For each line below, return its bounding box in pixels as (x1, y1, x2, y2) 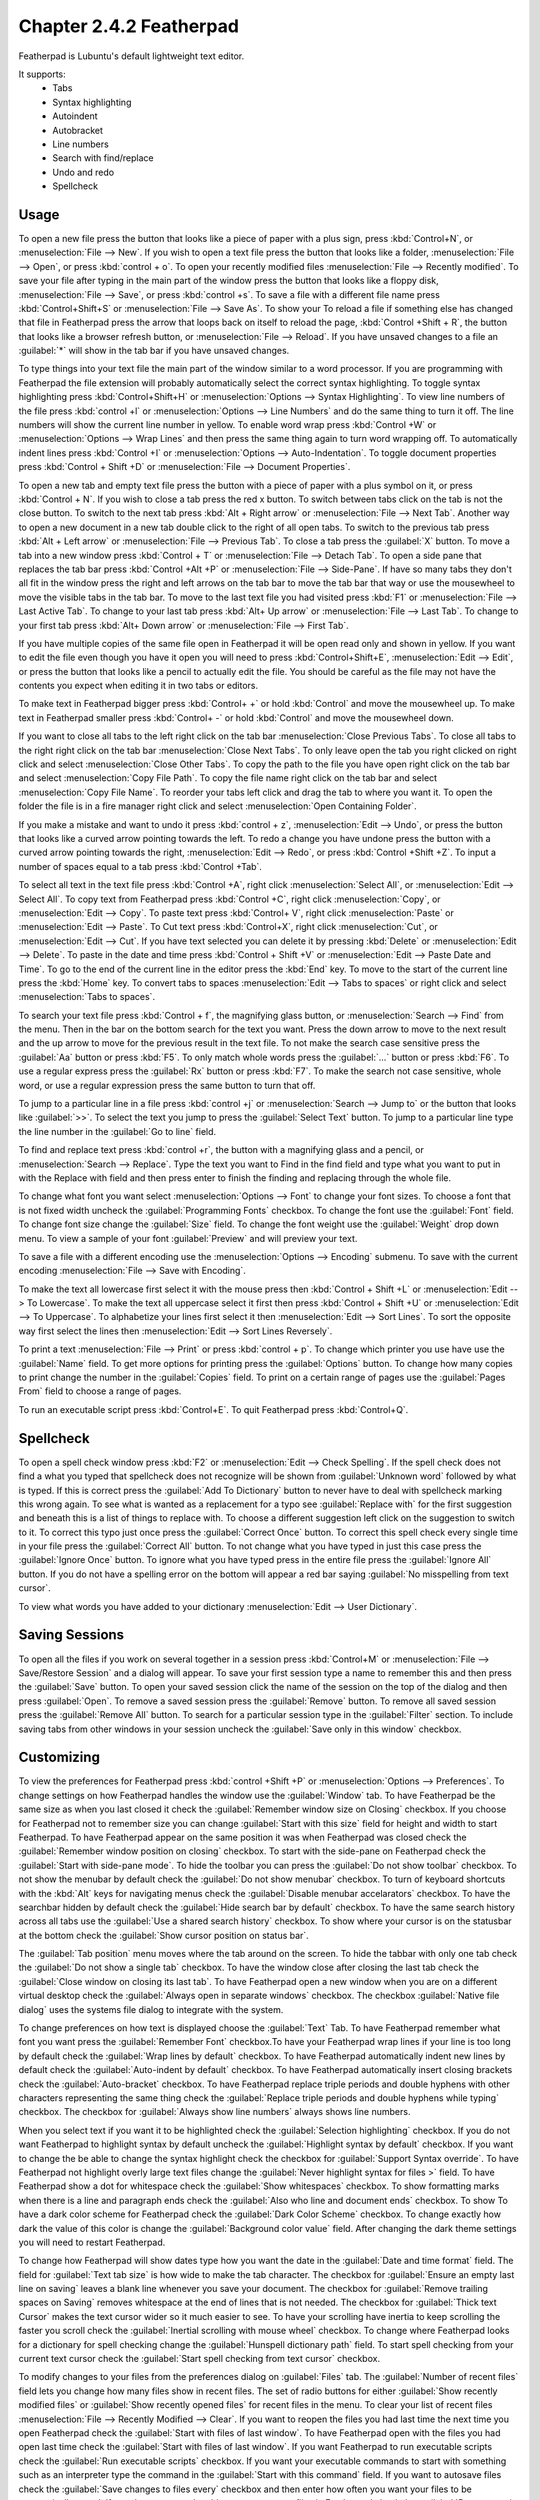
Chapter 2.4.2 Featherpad (18, 15, 240, 37)
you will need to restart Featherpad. (18, 2236, 166, 2248)
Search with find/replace (52, 152, 154, 164)
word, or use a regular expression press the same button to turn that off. (18, 1079, 316, 1091)
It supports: (18, 68, 67, 80)
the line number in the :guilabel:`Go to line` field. (18, 1125, 217, 1137)
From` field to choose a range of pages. (18, 1385, 182, 1397)
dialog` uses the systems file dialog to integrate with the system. (18, 2003, 284, 2015)
